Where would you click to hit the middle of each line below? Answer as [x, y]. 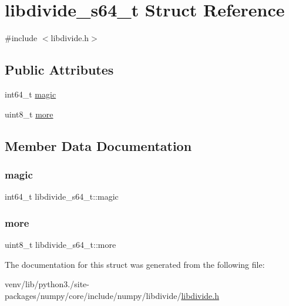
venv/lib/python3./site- [47, 284]
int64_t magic [31, 94]
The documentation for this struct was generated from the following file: [135, 264]
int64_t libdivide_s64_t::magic [62, 196]
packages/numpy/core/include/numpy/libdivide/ [93, 295]
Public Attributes [59, 70]
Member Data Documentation [98, 145]
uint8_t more [29, 114]
